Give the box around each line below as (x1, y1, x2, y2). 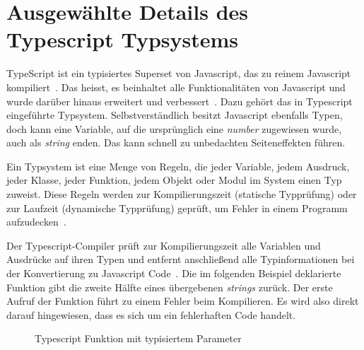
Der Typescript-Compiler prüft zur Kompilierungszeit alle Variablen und (6, 238, 321, 252)
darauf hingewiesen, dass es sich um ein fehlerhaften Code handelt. (6, 307, 296, 322)
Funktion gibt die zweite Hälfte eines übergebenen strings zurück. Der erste (6, 279, 333, 294)
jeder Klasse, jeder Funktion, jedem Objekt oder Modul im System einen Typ (6, 173, 342, 187)
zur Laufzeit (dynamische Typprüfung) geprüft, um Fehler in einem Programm (6, 200, 348, 215)
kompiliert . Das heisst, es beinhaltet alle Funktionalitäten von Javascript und (6, 79, 346, 94)
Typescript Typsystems (6, 25, 239, 54)
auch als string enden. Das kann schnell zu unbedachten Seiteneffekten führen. (6, 135, 346, 150)
